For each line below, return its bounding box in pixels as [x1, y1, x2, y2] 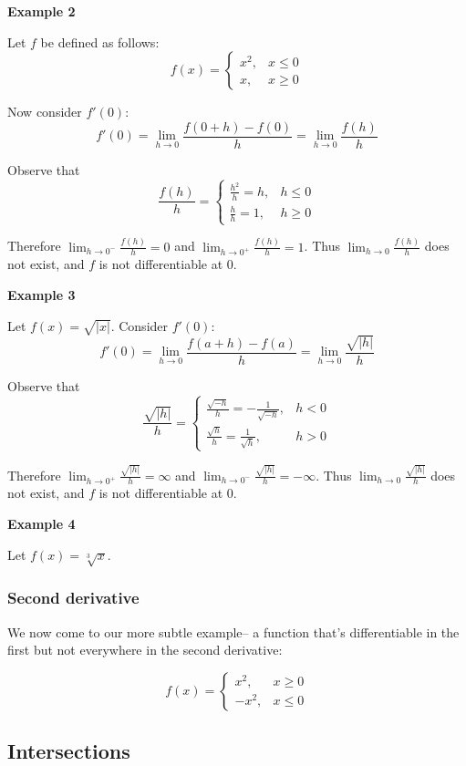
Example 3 [7, 285, 76, 304]
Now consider [7, 102, 82, 121]
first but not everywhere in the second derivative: [7, 640, 283, 659]
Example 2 [7, 2, 76, 20]
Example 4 [7, 514, 76, 533]
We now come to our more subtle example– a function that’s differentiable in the [7, 622, 460, 641]
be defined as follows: [40, 32, 160, 51]
